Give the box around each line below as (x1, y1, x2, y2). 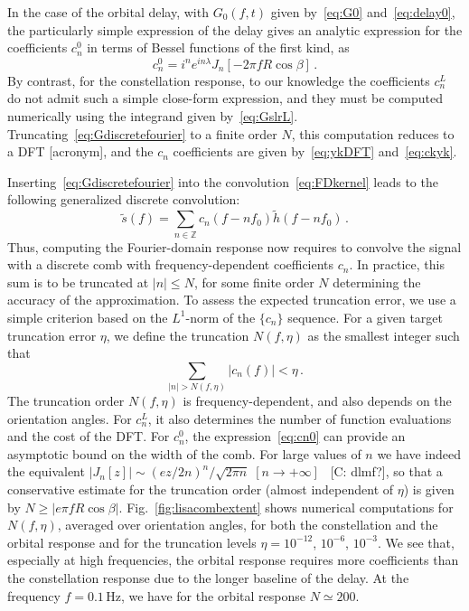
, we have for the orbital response (120, 586, 305, 605)
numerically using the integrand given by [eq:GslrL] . (7, 107, 298, 126)
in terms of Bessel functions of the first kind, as (87, 38, 350, 57)
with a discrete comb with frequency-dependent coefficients (7, 255, 334, 274)
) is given (403, 480, 455, 499)
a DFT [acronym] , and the (7, 142, 154, 161)
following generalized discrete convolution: (7, 190, 240, 209)
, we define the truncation (106, 325, 249, 344)
